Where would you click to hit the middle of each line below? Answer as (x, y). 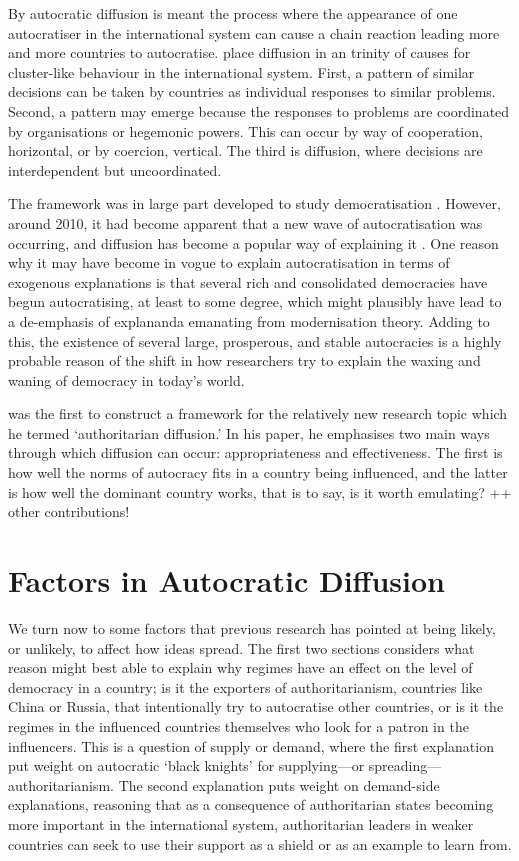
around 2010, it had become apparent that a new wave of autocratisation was (245, 222)
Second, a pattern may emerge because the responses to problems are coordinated (259, 110)
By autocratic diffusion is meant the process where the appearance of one (233, 13)
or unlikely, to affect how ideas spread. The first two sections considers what (241, 647)
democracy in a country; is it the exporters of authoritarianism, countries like (245, 686)
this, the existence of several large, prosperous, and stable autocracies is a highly (255, 340)
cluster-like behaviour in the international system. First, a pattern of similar (241, 71)
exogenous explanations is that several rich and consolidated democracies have (248, 281)
